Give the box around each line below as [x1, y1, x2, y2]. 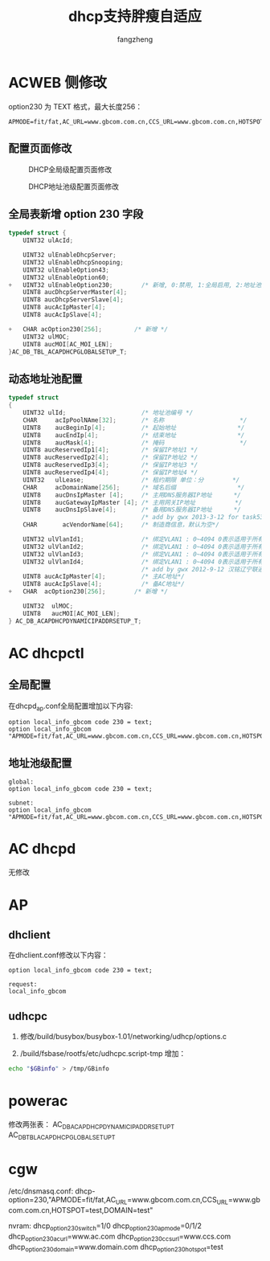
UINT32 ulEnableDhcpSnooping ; [22, 258, 125, 266]
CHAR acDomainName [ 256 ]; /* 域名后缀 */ [22, 483, 245, 491]
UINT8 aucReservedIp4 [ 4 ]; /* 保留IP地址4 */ [22, 469, 198, 477]
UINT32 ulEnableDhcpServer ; [22, 251, 117, 260]
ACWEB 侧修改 [8, 73, 107, 92]
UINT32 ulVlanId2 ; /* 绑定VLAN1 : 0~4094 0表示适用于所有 [22, 542, 264, 551]
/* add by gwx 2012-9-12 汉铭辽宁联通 [141, 565, 264, 573]
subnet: [8, 799, 35, 808]
